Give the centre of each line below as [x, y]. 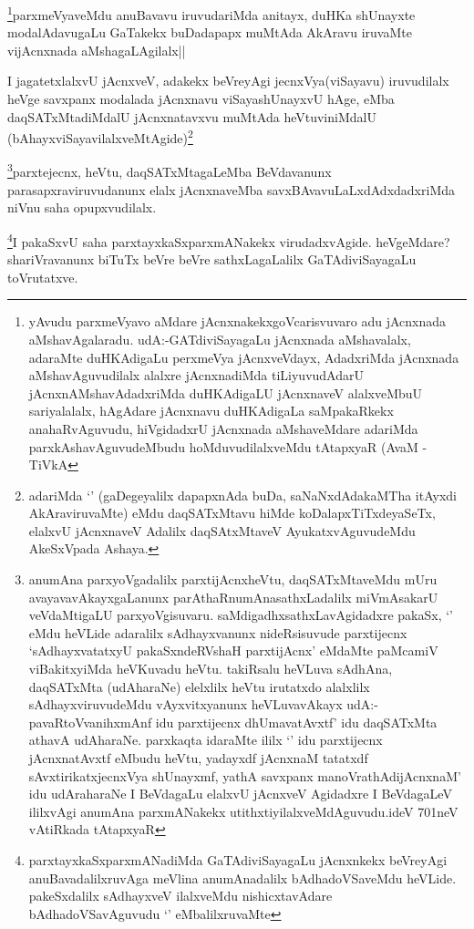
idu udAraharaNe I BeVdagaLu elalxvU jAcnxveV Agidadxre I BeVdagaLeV [240, 794]
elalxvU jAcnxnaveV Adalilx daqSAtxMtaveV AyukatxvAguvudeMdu [222, 530]
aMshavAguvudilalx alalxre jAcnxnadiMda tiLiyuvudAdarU [196, 375]
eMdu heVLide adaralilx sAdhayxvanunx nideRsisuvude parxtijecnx [218, 632]
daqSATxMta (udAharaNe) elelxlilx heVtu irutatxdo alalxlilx [199, 686]
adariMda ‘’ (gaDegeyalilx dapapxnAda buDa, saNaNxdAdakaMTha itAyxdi [243, 495]
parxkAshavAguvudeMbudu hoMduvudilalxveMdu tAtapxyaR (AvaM [223, 446]
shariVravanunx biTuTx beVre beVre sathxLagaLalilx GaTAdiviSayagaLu [212, 259]
